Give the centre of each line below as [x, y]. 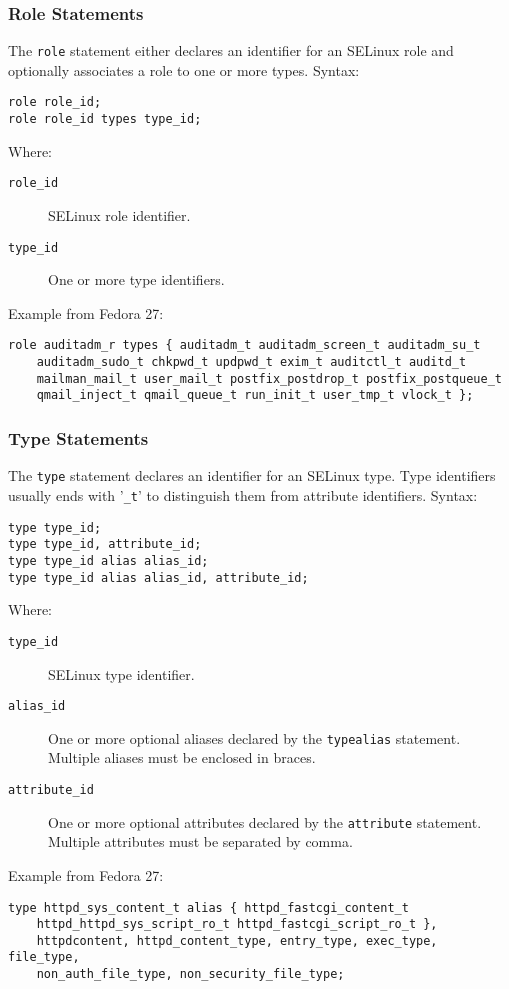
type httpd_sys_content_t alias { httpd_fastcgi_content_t [208, 907]
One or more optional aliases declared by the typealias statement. [254, 737]
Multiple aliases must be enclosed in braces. [182, 757]
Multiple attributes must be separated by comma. [200, 841]
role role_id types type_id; [105, 119]
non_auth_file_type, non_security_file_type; [190, 974]
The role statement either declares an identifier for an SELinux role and [231, 50]
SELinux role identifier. [119, 215]
